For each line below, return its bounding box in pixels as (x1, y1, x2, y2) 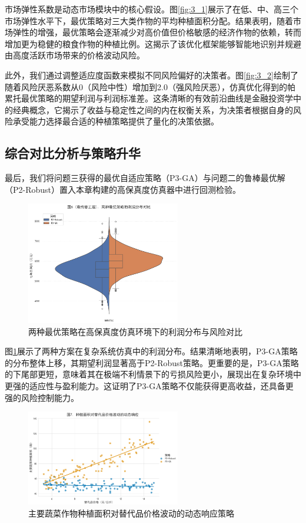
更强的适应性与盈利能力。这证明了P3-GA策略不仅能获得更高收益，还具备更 (5, 379, 294, 392)
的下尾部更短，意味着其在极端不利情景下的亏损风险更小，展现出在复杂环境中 (5, 368, 301, 380)
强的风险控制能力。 (5, 391, 79, 403)
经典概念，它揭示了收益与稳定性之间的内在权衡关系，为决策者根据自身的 (12, 103, 293, 116)
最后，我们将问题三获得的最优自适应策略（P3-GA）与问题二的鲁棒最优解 (5, 172, 285, 184)
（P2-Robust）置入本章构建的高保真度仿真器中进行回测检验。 (5, 183, 241, 195)
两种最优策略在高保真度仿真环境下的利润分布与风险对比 (28, 325, 242, 337)
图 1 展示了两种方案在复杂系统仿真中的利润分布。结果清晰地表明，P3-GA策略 (5, 345, 298, 357)
